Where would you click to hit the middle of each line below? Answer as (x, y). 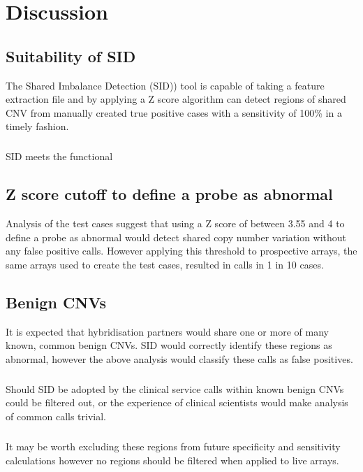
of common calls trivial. (56, 416)
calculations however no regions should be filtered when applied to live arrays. (172, 460)
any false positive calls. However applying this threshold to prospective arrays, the (181, 251)
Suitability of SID (71, 56)
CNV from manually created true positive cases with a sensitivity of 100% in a (174, 112)
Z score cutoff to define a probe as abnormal (169, 194)
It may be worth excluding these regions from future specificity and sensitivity (173, 446)
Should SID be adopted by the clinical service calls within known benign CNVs (175, 388)
